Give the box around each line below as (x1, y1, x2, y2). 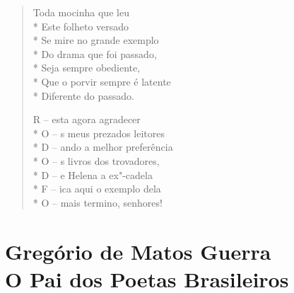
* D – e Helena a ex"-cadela (33, 167, 153, 182)
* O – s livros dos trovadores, (33, 153, 160, 168)
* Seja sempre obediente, (33, 60, 141, 75)
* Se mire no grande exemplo (33, 33, 159, 47)
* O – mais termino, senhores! (33, 195, 163, 209)
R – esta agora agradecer (33, 112, 141, 127)
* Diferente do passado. (33, 88, 134, 103)
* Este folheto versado (33, 18, 129, 33)
